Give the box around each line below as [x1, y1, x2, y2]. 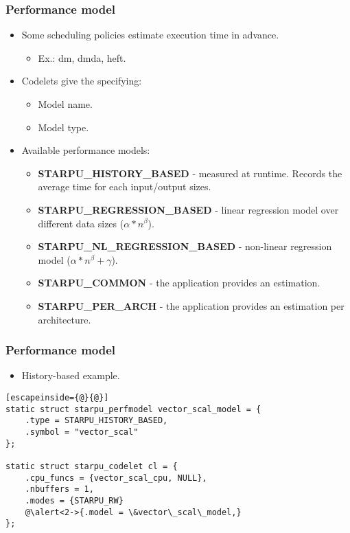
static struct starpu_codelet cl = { [5, 461, 178, 471]
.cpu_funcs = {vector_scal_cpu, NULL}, [25, 473, 207, 483]
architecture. [38, 312, 91, 326]
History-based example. [21, 368, 120, 383]
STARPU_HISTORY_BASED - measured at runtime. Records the [38, 166, 342, 180]
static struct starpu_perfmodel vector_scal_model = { [5, 404, 261, 414]
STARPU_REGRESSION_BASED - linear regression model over [38, 202, 339, 216]
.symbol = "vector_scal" [25, 427, 139, 437]
